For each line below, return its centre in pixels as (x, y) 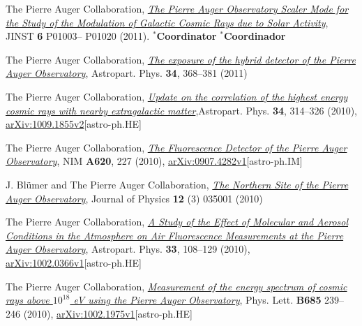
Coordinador (255, 36)
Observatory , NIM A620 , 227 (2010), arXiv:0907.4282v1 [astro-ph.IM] (154, 161)
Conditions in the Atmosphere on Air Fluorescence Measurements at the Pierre (175, 235)
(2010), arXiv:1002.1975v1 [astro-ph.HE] (108, 313)
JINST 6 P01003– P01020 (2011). (78, 36)
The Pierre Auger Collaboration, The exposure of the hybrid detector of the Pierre (181, 59)
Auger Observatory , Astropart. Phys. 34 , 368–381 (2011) (127, 73)
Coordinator (187, 36)
